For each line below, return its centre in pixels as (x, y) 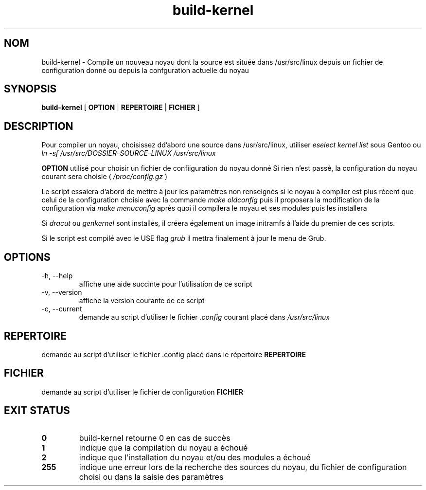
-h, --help (57, 276)
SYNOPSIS (30, 89)
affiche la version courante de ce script (142, 301)
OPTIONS (27, 257)
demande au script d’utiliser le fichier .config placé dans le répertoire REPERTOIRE (174, 354)
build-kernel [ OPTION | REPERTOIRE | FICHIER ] (121, 108)
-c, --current (62, 309)
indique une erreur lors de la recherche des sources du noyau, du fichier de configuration (243, 467)
